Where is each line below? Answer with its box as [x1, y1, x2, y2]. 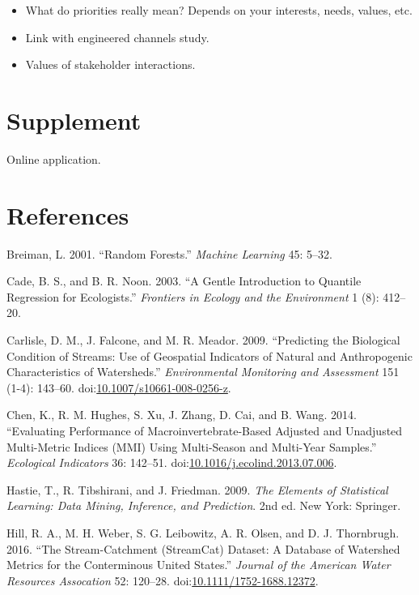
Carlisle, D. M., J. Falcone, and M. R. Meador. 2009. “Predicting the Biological [6, 332, 400, 348]
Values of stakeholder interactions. [25, 56, 196, 73]
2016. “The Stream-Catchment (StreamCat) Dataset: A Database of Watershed [6, 540, 400, 557]
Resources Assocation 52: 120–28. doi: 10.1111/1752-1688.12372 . [6, 571, 319, 589]
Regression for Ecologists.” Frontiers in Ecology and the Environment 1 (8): [6, 288, 379, 305]
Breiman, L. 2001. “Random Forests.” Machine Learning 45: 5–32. [6, 245, 332, 262]
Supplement [6, 103, 142, 136]
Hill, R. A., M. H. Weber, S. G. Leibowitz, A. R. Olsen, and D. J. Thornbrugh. [6, 524, 400, 541]
